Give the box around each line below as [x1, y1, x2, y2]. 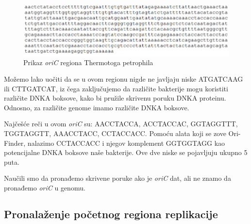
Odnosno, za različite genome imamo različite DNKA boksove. [4, 102, 189, 112]
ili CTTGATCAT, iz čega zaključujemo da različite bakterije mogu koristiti [4, 83, 228, 93]
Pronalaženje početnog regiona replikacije [4, 206, 218, 221]
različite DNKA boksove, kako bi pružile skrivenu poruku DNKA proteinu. [4, 93, 226, 103]
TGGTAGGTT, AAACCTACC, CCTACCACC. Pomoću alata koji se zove [4, 128, 226, 138]
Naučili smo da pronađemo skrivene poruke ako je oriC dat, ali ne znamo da [4, 173, 231, 183]
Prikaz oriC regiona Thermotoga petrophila [23, 57, 153, 68]
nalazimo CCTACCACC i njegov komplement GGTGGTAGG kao [27, 138, 225, 148]
